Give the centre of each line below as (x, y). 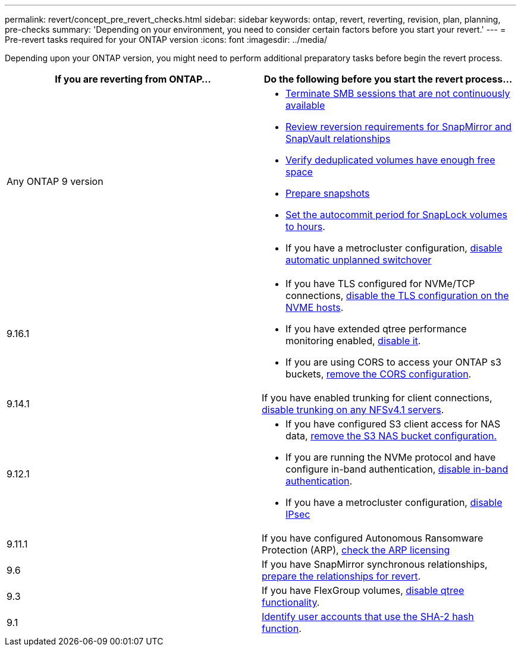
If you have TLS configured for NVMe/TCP (380, 284)
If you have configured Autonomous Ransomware (373, 538)
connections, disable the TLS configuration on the (397, 295)
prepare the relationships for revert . (341, 576)
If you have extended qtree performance (376, 329)
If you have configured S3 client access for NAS (393, 424)
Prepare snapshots (328, 193)
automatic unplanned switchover (359, 260)
